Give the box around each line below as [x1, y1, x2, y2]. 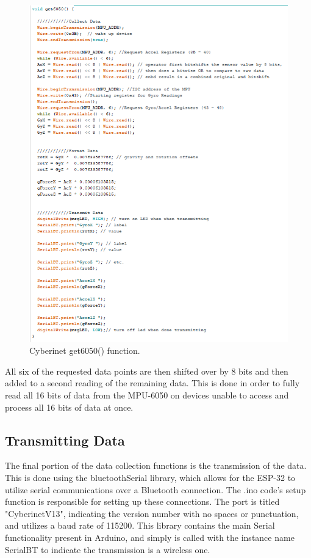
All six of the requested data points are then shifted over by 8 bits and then [5, 364, 288, 377]
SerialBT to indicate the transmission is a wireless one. [5, 543, 210, 556]
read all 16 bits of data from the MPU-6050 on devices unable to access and [5, 389, 289, 401]
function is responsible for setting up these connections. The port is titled [5, 495, 280, 508]
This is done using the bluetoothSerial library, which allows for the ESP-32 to [5, 471, 296, 483]
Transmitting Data [5, 430, 125, 449]
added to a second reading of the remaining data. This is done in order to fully [5, 376, 300, 389]
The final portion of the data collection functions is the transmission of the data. [5, 459, 307, 472]
